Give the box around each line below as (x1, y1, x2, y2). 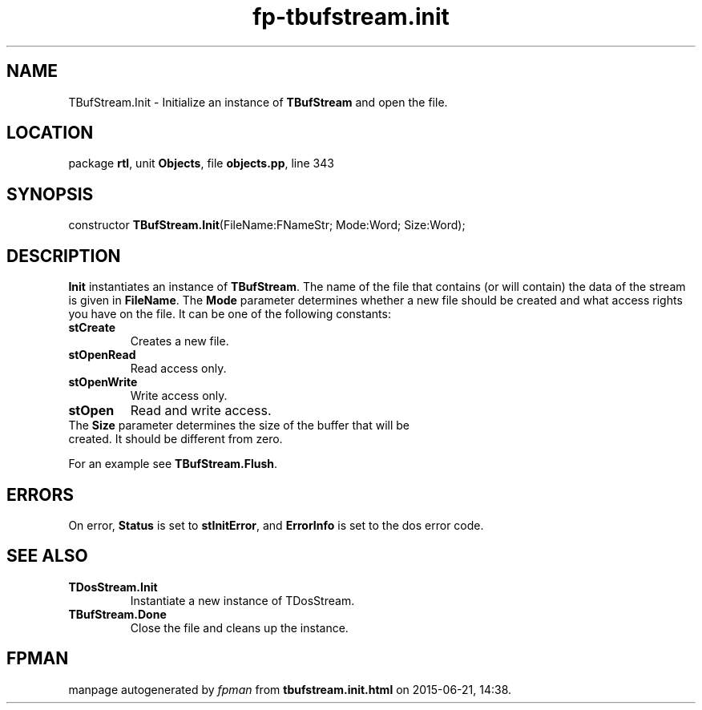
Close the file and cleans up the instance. (130, 620, 349, 635)
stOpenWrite (68, 375, 138, 389)
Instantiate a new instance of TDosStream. (130, 593, 355, 607)
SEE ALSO (6, 546, 88, 567)
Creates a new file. (130, 334, 229, 349)
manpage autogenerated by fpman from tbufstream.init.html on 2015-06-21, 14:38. (68, 682, 512, 696)
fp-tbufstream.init (252, 3, 450, 30)
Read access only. (130, 361, 227, 376)
